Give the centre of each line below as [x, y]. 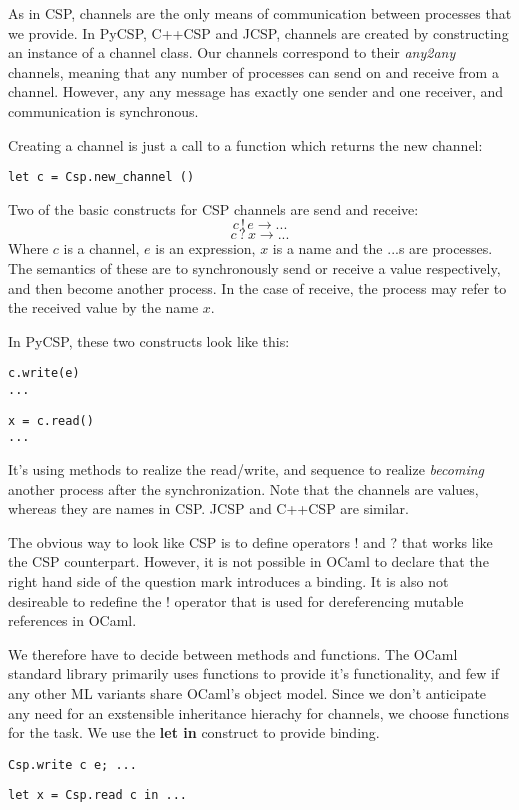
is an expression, [205, 248]
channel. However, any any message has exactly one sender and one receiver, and [256, 91]
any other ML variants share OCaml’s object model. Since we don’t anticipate [247, 692]
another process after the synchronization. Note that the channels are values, [243, 488]
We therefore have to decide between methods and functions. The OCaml [233, 653]
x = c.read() [51, 420]
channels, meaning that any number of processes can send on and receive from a [253, 71]
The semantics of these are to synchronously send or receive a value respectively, [254, 268]
